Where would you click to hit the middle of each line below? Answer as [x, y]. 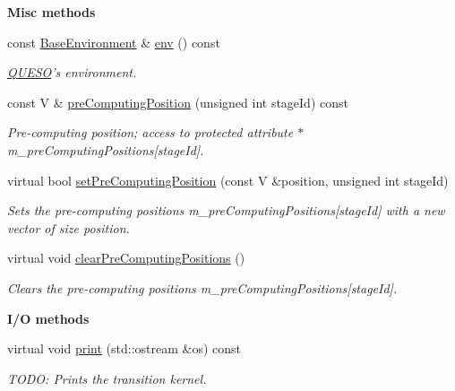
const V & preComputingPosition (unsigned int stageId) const [178, 102]
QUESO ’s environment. [72, 72]
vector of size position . [69, 227]
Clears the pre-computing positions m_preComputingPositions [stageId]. [202, 287]
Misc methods [52, 12]
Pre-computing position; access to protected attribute [150, 132]
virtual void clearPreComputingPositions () [126, 258]
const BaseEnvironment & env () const [114, 42]
